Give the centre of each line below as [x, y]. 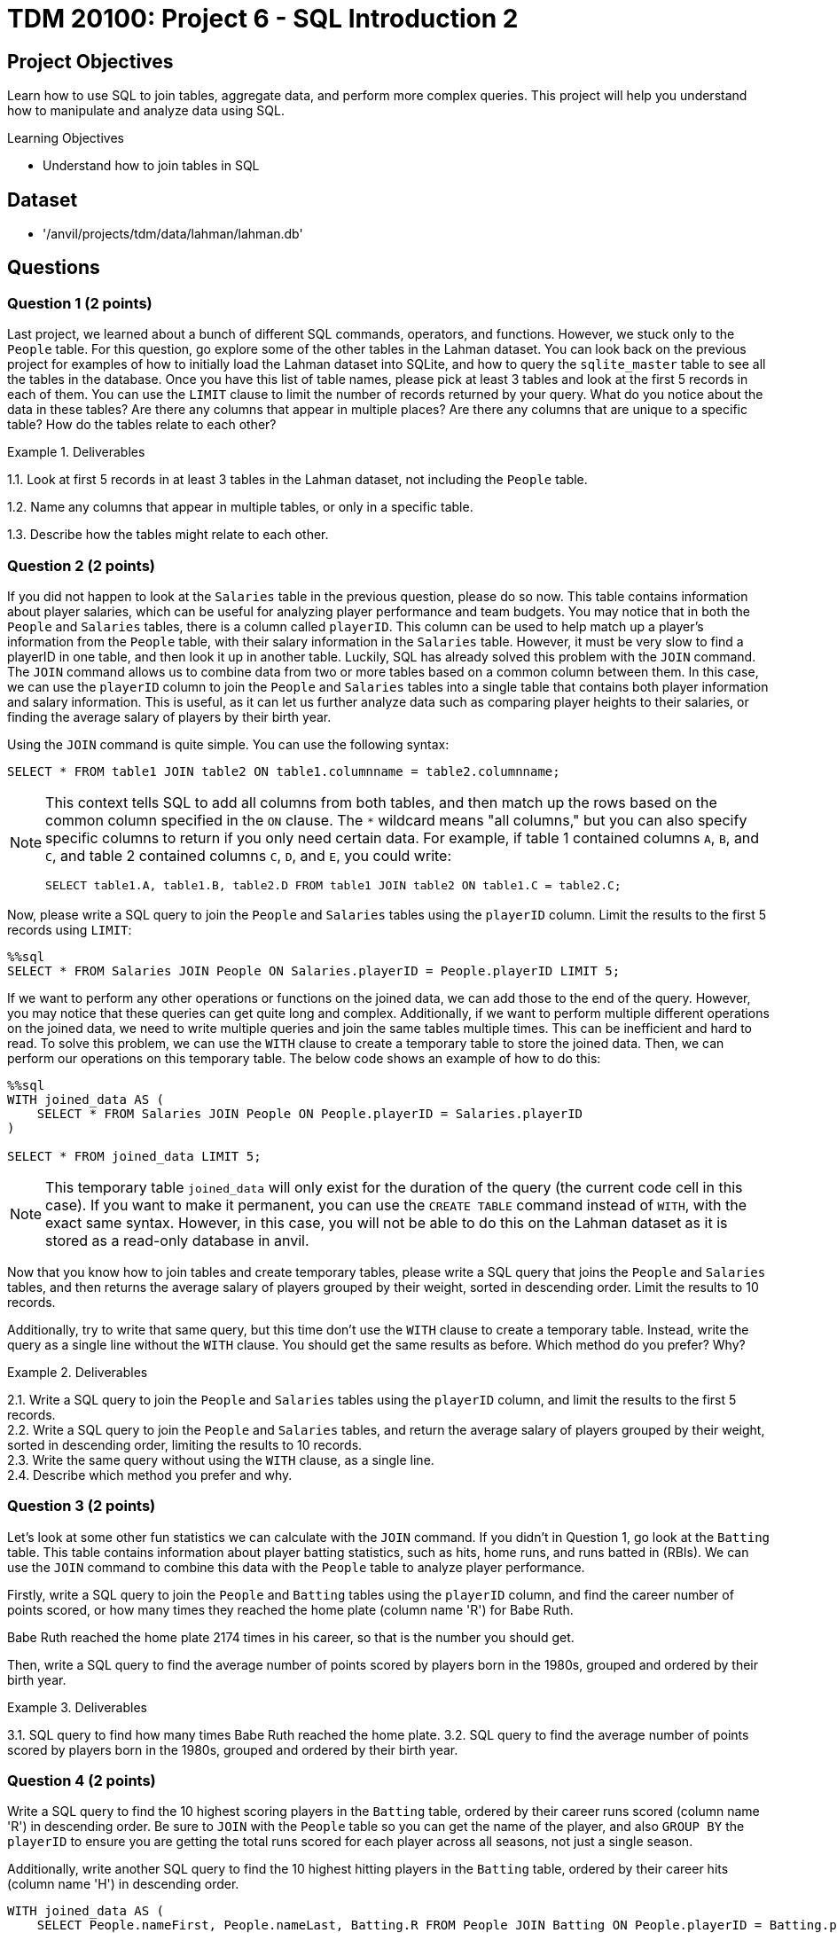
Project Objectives [90, 61]
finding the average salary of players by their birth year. [169, 716]
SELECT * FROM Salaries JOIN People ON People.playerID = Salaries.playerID [310, 1113]
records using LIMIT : [70, 929]
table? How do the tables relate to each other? [142, 425]
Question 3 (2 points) [82, 1506]
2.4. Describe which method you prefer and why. [150, 1475]
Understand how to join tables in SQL [151, 166]
